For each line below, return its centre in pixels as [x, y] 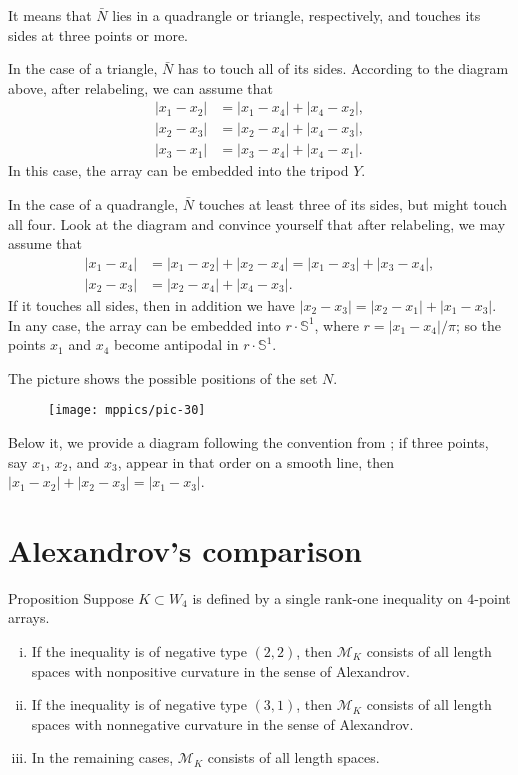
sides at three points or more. [98, 34]
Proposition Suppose [71, 597]
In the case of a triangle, [83, 68]
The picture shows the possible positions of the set [163, 377]
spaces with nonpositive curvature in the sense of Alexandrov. [220, 670]
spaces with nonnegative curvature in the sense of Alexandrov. [222, 723]
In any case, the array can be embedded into [144, 324]
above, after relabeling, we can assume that [141, 87]
